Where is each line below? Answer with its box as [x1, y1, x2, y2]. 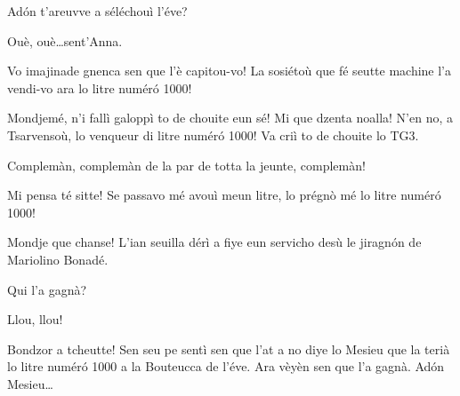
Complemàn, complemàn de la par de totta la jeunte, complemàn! [7, 155, 366, 174]
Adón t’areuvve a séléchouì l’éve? [7, 2, 188, 20]
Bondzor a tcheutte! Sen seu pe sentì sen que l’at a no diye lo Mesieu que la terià [7, 339, 450, 358]
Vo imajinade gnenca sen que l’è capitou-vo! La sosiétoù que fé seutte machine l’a [7, 61, 452, 80]
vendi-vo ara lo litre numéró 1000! [7, 78, 192, 97]
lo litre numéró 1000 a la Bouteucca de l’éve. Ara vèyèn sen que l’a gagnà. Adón [7, 357, 445, 376]
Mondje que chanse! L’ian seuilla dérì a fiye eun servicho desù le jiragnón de [7, 233, 422, 251]
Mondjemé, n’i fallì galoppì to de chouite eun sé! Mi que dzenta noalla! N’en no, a [7, 108, 453, 127]
